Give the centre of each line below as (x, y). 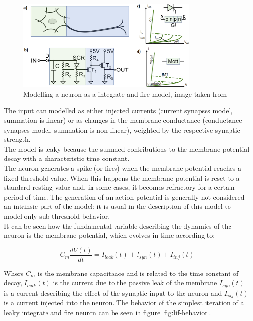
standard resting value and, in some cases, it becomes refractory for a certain (119, 187)
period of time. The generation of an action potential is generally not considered (124, 196)
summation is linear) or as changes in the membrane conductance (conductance (123, 120)
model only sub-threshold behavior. (57, 216)
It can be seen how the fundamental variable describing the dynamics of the (118, 225)
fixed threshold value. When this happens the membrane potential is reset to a (122, 177)
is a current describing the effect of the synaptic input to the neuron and (113, 292)
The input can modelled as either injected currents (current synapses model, (118, 110)
